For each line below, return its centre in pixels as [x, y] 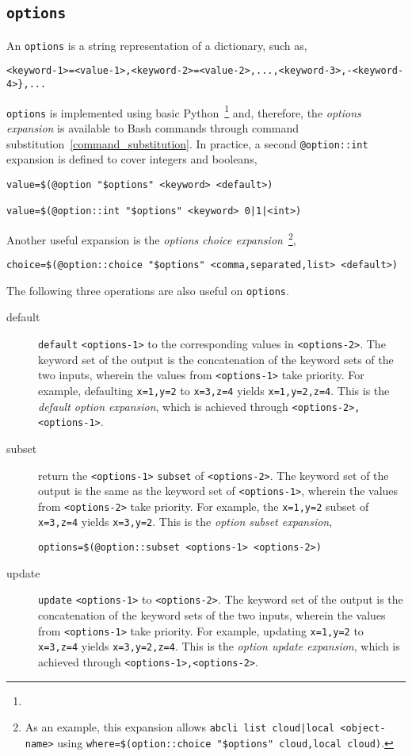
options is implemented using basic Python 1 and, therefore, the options [184, 111]
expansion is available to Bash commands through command [153, 128]
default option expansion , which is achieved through [163, 406]
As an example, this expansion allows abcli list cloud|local [180, 727]
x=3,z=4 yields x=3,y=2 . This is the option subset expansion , [185, 522]
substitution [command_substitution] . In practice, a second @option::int [187, 143]
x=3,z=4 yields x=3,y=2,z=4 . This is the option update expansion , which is [219, 646]
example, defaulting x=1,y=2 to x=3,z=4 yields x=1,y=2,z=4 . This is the [214, 390]
